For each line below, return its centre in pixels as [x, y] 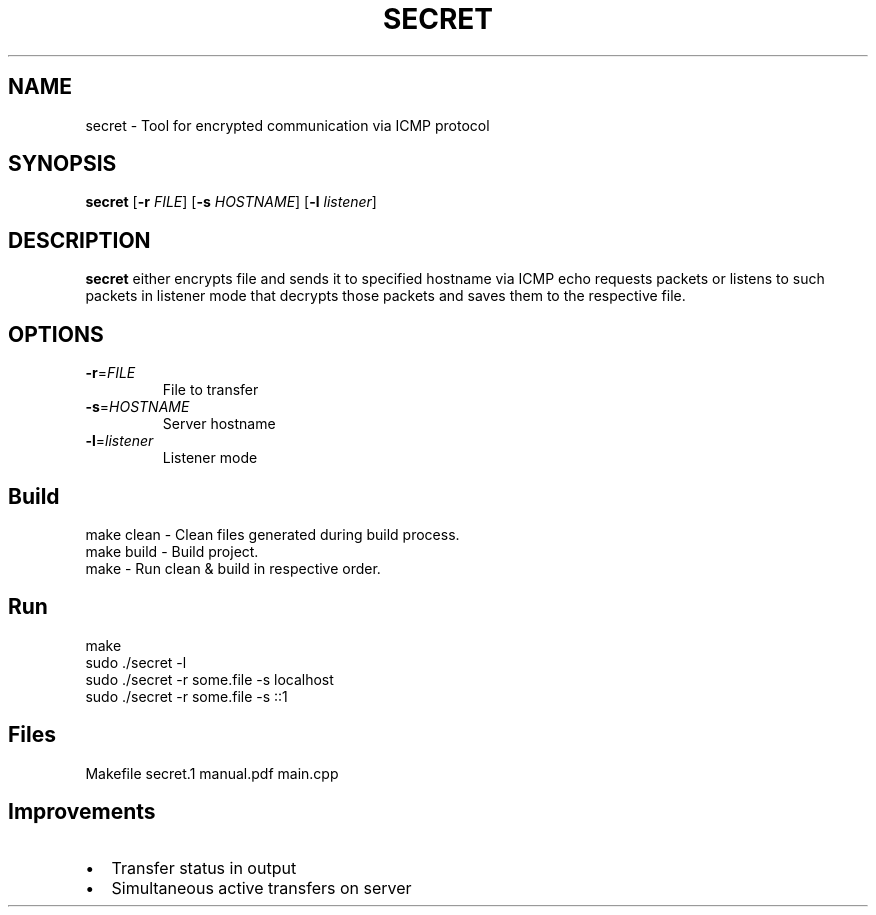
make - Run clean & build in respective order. [233, 568]
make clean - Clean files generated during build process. [272, 534]
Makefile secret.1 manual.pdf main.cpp [212, 773]
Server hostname [219, 424]
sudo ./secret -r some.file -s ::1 [186, 696]
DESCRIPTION [79, 240]
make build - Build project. [172, 551]
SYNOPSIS [62, 164]
